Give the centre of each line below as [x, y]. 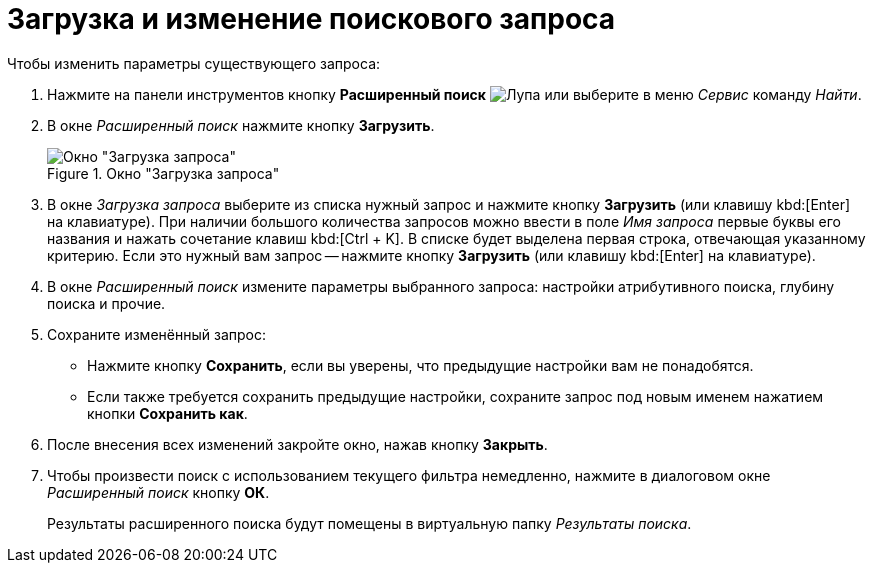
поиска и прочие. [106, 303]
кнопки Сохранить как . [167, 413]
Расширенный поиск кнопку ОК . [158, 492]
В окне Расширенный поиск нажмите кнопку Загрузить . [241, 125]
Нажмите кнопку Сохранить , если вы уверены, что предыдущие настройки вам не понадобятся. [420, 365]
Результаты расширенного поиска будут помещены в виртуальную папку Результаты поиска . [369, 523]
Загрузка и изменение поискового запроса [311, 19]
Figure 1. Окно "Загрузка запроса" [163, 173]
